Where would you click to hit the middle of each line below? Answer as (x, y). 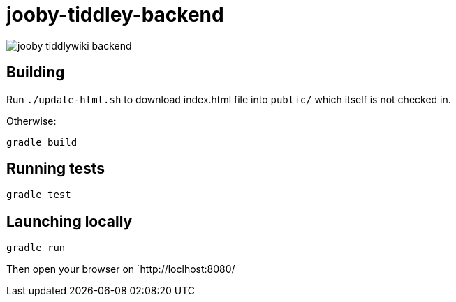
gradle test (39, 195)
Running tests (56, 169)
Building (36, 73)
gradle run (36, 248)
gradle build (42, 142)
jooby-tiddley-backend (115, 15)
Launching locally (69, 221)
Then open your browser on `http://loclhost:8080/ (121, 269)
